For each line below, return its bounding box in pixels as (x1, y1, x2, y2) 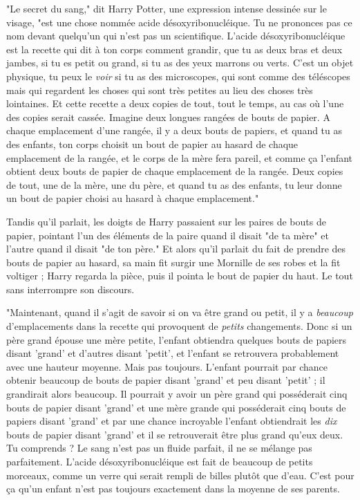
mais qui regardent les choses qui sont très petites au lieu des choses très (6, 82, 313, 97)
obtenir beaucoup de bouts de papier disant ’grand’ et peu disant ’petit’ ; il (6, 373, 325, 387)
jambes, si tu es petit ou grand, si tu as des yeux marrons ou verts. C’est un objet (6, 55, 354, 70)
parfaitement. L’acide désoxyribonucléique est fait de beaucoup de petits (6, 454, 313, 468)
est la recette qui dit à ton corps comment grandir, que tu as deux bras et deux (6, 41, 343, 56)
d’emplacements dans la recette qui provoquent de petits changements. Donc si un (6, 319, 352, 333)
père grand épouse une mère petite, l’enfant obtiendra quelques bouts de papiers (6, 332, 347, 346)
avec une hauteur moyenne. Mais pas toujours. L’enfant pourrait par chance (6, 359, 328, 373)
